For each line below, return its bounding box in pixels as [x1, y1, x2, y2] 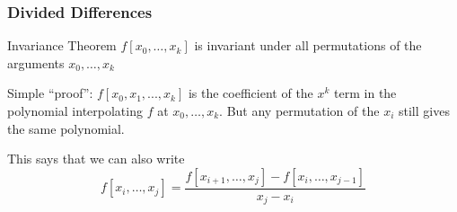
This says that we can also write [7, 149, 185, 168]
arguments [7, 53, 65, 72]
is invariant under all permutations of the [194, 36, 422, 55]
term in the [334, 84, 397, 102]
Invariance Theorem [7, 36, 117, 55]
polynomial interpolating [7, 102, 143, 119]
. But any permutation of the [219, 102, 380, 119]
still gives [398, 102, 450, 119]
